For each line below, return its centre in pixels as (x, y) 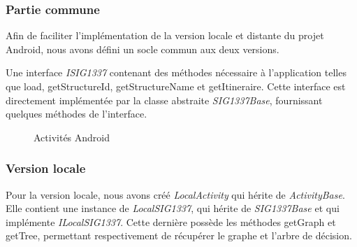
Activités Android (72, 137)
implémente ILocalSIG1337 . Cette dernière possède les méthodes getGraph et (171, 221)
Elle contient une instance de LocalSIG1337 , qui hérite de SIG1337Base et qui (173, 208)
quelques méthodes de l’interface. (76, 114)
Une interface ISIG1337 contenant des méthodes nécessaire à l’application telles (176, 72)
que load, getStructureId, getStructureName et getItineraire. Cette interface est (176, 86)
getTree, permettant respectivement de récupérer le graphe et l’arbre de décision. (179, 235)
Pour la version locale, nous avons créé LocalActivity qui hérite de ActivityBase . (175, 194)
